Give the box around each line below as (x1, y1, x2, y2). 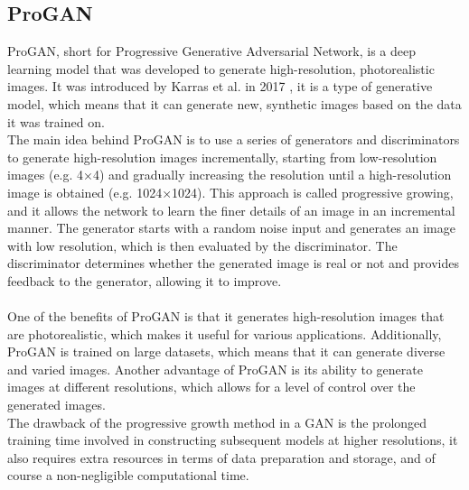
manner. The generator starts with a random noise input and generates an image (7, 218, 455, 237)
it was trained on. (7, 112, 105, 131)
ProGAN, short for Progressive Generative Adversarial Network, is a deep (7, 42, 417, 60)
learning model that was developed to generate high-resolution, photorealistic (7, 59, 435, 78)
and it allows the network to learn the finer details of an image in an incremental (7, 200, 455, 219)
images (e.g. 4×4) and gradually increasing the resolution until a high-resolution (7, 165, 452, 184)
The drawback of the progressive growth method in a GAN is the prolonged (7, 412, 427, 431)
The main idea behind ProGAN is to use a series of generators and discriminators (7, 130, 460, 149)
